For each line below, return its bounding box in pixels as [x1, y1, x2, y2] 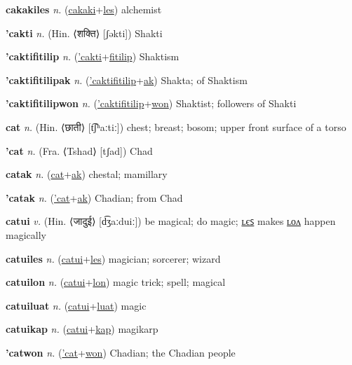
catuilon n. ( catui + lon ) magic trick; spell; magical [6, 275, 226, 289]
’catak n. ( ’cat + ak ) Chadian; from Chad [6, 190, 183, 205]
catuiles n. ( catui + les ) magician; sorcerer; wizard [6, 251, 221, 266]
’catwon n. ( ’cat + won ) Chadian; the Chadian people [6, 345, 236, 359]
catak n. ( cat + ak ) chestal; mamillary [6, 167, 168, 181]
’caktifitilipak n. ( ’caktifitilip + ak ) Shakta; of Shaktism [6, 72, 248, 87]
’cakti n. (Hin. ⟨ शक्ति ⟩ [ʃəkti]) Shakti [6, 25, 163, 40]
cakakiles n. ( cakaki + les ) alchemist [6, 2, 162, 16]
